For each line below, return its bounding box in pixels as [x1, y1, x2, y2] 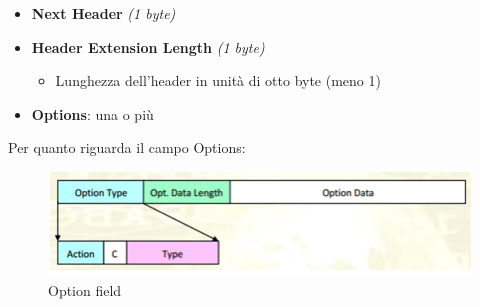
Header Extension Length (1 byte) [31, 36, 265, 57]
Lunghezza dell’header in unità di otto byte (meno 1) [55, 70, 381, 91]
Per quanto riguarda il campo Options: [8, 137, 246, 158]
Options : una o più [31, 103, 154, 124]
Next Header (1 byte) [31, 3, 176, 23]
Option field [48, 279, 122, 300]
